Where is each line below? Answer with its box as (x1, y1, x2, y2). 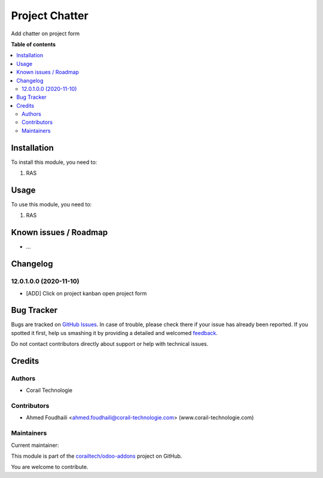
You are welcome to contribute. (11, 464, 89, 471)
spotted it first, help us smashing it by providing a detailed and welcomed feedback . (11, 329, 218, 336)
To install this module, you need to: (11, 159, 97, 166)
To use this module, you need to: (11, 201, 92, 208)
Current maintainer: (11, 442, 59, 449)
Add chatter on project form (11, 30, 80, 37)
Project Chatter (11, 9, 89, 22)
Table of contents (11, 41, 56, 48)
